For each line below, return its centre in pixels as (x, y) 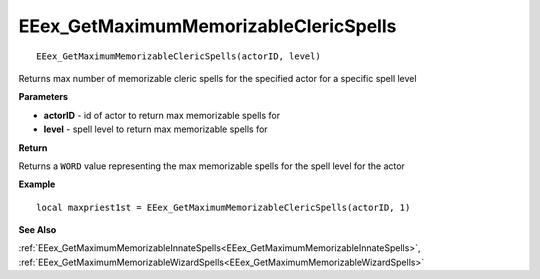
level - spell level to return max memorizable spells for (156, 129)
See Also (37, 230)
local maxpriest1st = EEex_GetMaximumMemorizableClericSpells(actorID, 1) (223, 207)
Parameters (43, 97)
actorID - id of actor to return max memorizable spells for (161, 115)
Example (37, 184)
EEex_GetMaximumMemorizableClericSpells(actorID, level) (179, 56)
